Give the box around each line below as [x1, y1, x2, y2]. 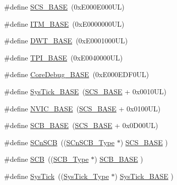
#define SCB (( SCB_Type [4, 154, 89, 164]
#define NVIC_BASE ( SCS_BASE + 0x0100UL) [4, 103, 161, 113]
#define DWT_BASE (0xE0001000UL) [4, 35, 128, 46]
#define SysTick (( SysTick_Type [4, 170, 109, 181]
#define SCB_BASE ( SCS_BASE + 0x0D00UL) [4, 120, 158, 131]
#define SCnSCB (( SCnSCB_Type [4, 137, 114, 147]
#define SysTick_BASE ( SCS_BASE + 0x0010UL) [4, 86, 166, 96]
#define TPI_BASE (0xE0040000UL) [4, 52, 123, 63]
